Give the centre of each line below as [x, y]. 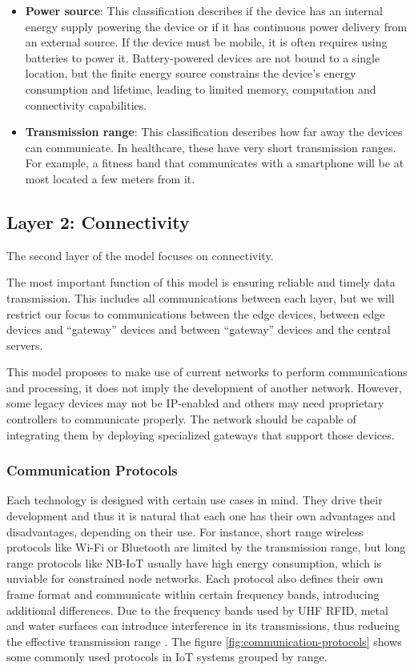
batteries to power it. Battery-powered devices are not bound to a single [203, 57]
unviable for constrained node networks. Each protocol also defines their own [195, 578]
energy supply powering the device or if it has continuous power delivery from [216, 26]
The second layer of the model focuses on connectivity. [140, 255]
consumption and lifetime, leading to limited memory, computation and [201, 88]
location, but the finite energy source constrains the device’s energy [191, 73]
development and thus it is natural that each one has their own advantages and [201, 516]
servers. [25, 345]
